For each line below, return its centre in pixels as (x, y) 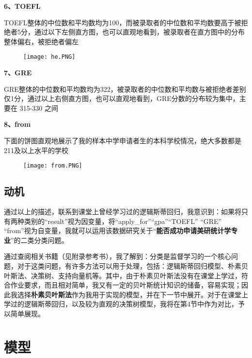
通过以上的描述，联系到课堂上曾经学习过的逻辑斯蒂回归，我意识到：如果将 (123, 212)
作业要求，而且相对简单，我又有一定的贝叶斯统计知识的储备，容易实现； (126, 285)
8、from (17, 124)
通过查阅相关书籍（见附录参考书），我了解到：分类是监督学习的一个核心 (118, 256)
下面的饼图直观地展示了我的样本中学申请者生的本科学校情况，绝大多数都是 (123, 140)
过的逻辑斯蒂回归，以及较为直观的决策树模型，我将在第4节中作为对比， (124, 304)
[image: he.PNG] (49, 57)
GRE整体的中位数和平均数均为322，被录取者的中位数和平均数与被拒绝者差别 (125, 89)
